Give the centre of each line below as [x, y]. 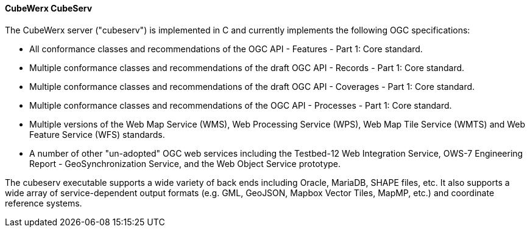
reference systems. [44, 203]
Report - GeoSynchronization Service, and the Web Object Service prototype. [185, 163]
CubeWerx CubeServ [49, 8]
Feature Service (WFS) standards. [97, 134]
